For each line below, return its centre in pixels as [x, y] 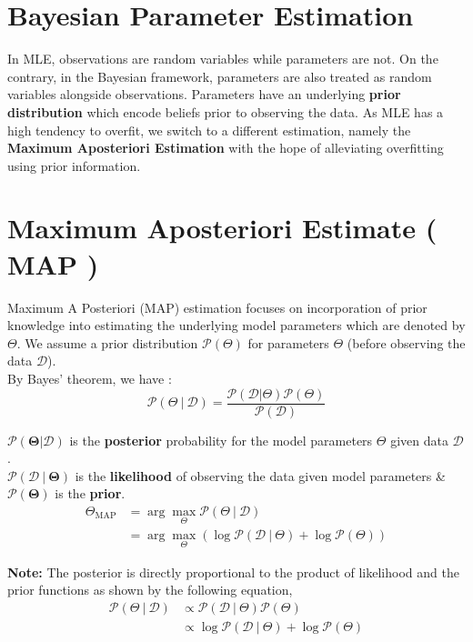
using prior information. [74, 165]
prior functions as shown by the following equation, [150, 590]
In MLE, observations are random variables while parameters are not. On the [223, 59]
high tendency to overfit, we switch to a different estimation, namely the [209, 130]
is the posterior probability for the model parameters [221, 440]
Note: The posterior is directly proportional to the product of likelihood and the [233, 572]
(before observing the [406, 342]
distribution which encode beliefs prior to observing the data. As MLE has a [226, 111]
